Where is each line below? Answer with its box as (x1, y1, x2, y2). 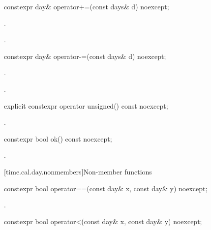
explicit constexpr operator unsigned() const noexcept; (4, 100, 168, 111)
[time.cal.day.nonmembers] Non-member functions (4, 166, 152, 176)
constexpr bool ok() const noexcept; (4, 133, 112, 144)
